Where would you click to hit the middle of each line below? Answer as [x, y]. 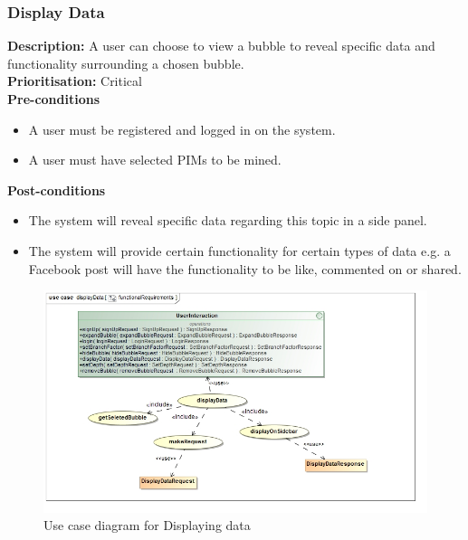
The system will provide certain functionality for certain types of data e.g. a [239, 250]
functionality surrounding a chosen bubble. [126, 63]
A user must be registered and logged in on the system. [182, 129]
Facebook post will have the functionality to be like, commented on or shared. [245, 268]
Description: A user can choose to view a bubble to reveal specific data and [221, 46]
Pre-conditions [54, 99]
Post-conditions [57, 189]
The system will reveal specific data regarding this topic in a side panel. [228, 220]
